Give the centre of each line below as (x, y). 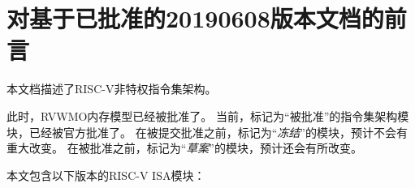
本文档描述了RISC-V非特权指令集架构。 (112, 89)
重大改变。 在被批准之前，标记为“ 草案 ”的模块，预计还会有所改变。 (184, 148)
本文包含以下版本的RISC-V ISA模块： (106, 175)
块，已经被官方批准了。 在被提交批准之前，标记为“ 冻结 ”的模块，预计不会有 (207, 132)
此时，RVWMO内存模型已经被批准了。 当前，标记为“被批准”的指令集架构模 (208, 115)
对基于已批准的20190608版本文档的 (195, 18)
